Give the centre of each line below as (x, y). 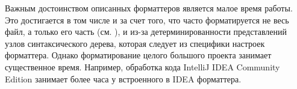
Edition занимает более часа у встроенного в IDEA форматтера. (123, 78)
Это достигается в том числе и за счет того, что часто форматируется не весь (147, 20)
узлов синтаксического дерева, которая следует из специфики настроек (135, 43)
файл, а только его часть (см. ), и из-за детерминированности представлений (146, 32)
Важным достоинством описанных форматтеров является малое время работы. (149, 8)
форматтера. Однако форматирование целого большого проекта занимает (138, 55)
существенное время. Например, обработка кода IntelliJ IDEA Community (142, 66)
